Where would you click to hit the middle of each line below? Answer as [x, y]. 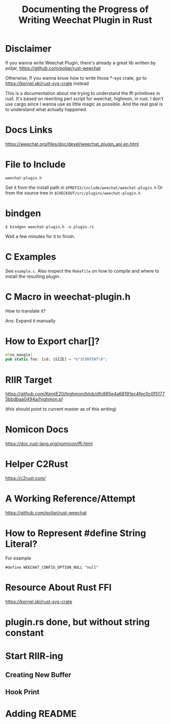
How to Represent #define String [76, 533]
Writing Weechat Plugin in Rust [85, 20]
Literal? [21, 544]
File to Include [36, 165]
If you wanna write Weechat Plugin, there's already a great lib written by [81, 62]
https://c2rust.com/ [26, 478]
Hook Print [22, 692]
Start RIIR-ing [34, 656]
